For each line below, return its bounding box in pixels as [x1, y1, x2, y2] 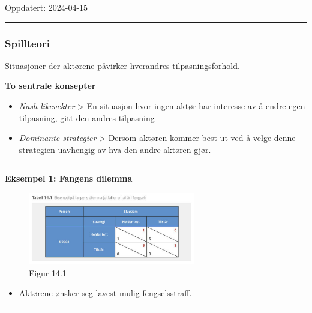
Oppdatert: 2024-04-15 [5, 1, 88, 13]
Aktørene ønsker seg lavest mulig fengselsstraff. [19, 287, 192, 299]
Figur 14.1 [29, 266, 67, 279]
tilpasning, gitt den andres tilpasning [19, 111, 155, 124]
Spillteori [5, 35, 50, 50]
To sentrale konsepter [5, 79, 96, 92]
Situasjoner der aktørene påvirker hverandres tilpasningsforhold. [5, 59, 240, 71]
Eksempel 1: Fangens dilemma [5, 172, 133, 185]
